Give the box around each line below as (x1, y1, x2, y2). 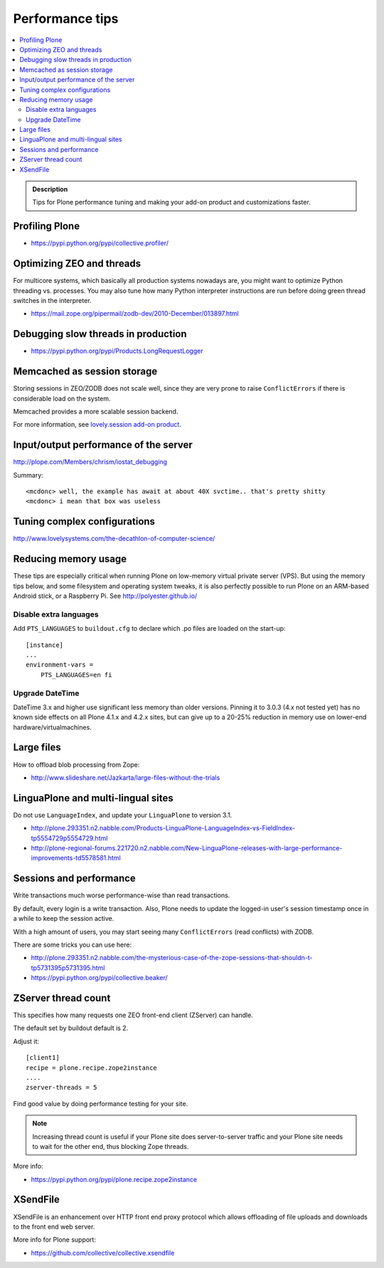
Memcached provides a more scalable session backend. (13, 407, 178, 416)
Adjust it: (13, 1037, 39, 1046)
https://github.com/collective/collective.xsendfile (31, 1248, 175, 1257)
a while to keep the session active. (13, 914, 114, 923)
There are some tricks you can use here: (13, 940, 132, 949)
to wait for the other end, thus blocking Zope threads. (32, 1142, 189, 1150)
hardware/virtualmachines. (13, 723, 92, 731)
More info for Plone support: (13, 1235, 96, 1244)
